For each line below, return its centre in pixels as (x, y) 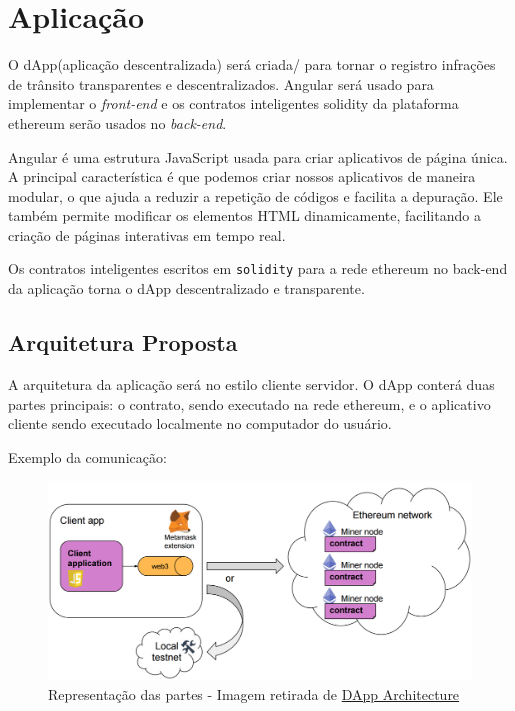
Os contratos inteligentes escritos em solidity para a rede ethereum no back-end (258, 268)
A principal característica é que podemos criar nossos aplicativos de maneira (242, 176)
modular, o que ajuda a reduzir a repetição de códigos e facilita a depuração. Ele (255, 195)
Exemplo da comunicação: (87, 456)
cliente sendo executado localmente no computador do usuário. (200, 423)
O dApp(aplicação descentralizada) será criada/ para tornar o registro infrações (252, 64)
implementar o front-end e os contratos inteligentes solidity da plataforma (233, 103)
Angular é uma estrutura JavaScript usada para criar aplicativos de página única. (258, 156)
